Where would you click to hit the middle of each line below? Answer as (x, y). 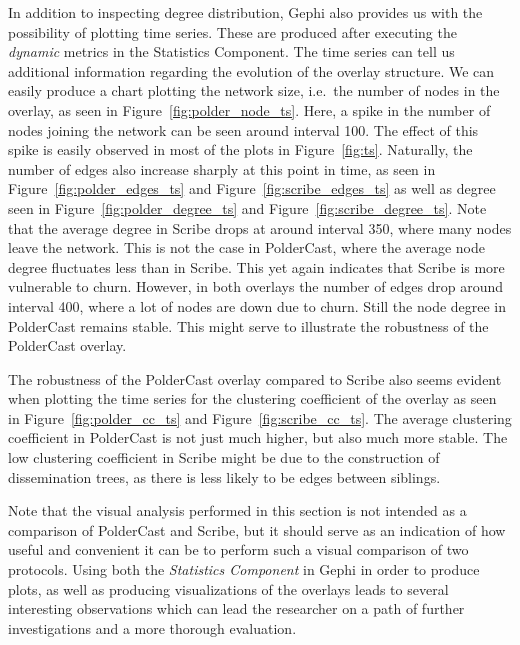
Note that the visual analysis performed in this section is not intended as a (237, 510)
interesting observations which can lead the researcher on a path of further (236, 608)
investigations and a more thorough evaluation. (152, 627)
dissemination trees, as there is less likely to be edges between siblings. (224, 476)
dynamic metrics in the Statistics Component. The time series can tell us (231, 51)
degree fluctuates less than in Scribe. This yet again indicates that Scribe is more (256, 266)
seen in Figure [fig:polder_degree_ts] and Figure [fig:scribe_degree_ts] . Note (247, 207)
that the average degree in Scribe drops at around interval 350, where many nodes (260, 227)
